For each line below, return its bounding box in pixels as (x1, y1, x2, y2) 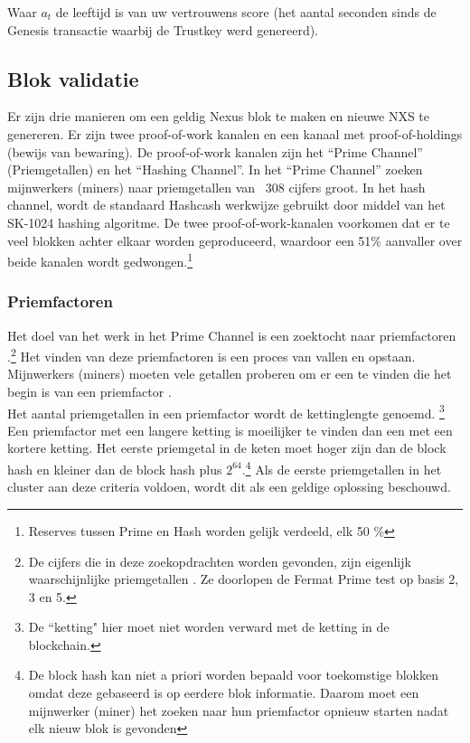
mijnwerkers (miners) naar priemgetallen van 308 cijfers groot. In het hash (7, 177, 426, 196)
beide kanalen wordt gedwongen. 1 (7, 249, 193, 270)
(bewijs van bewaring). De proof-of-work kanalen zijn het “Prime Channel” (7, 142, 423, 161)
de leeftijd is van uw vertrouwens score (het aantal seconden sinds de (55, 3, 437, 21)
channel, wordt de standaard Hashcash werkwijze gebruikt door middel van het (7, 195, 446, 214)
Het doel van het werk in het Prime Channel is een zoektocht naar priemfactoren (7, 325, 456, 344)
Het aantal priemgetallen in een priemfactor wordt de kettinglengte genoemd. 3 (7, 400, 445, 422)
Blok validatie (7, 64, 139, 92)
